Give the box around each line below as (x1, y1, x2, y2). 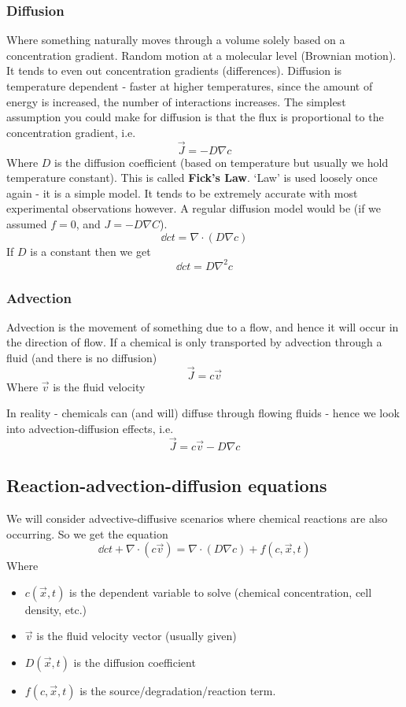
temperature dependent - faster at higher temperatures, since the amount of (6, 78, 373, 94)
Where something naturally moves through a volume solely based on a (6, 31, 345, 48)
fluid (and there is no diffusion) (6, 350, 157, 366)
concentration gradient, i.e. (6, 124, 136, 140)
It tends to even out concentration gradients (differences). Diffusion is (6, 62, 342, 79)
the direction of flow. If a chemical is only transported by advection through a (6, 334, 382, 350)
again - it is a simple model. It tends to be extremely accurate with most (6, 184, 358, 201)
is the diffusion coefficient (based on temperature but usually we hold (54, 154, 389, 170)
